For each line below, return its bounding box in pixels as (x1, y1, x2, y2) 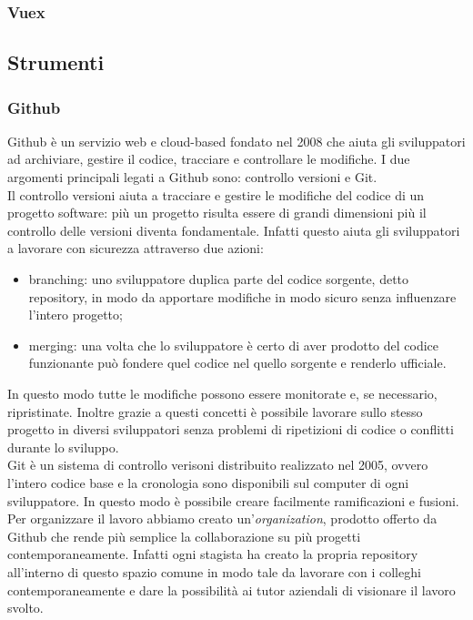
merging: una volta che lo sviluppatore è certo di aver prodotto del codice (28, 335, 439, 354)
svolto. (7, 598, 44, 617)
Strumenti (7, 48, 105, 76)
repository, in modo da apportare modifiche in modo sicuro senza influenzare (28, 287, 457, 306)
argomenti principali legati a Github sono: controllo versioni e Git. (7, 168, 377, 187)
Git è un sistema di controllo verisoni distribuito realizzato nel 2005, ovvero (7, 455, 428, 474)
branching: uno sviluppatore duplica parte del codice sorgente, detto (28, 269, 409, 288)
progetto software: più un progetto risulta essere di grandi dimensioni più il (7, 203, 427, 222)
